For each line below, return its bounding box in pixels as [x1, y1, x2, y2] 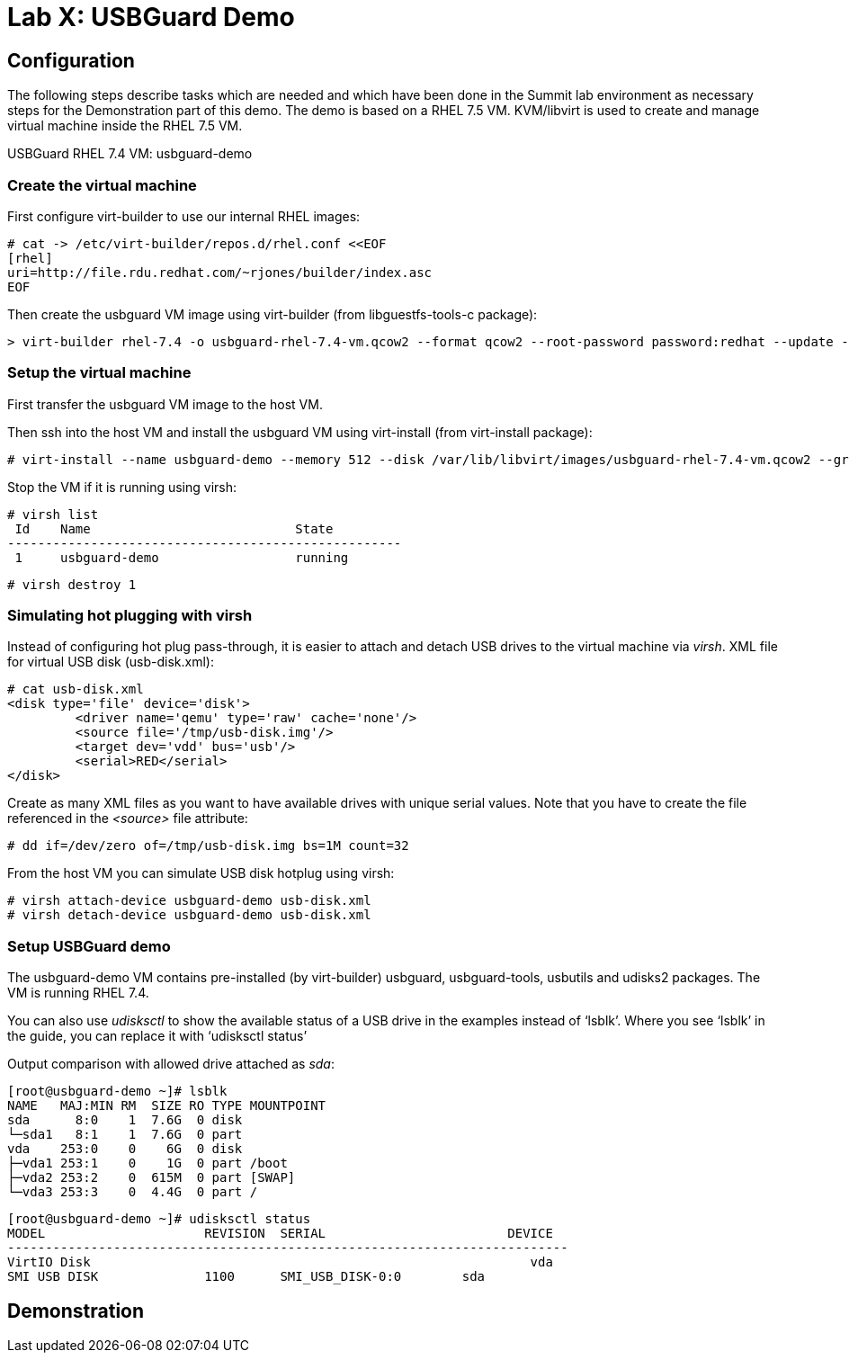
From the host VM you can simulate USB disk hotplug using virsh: [7, 865, 395, 881]
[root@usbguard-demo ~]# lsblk [7, 1084, 228, 1099]
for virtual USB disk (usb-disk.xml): [7, 654, 214, 670]
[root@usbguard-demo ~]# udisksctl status [7, 1212, 311, 1227]
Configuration [7, 49, 135, 72]
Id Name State [14, 521, 334, 536]
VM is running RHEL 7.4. [7, 985, 149, 1001]
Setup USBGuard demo [7, 936, 171, 955]
